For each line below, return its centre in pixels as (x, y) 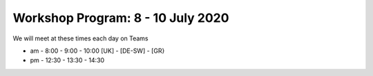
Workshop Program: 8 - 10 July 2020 (121, 18)
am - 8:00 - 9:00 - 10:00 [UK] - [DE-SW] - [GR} (97, 51)
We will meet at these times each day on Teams (80, 38)
